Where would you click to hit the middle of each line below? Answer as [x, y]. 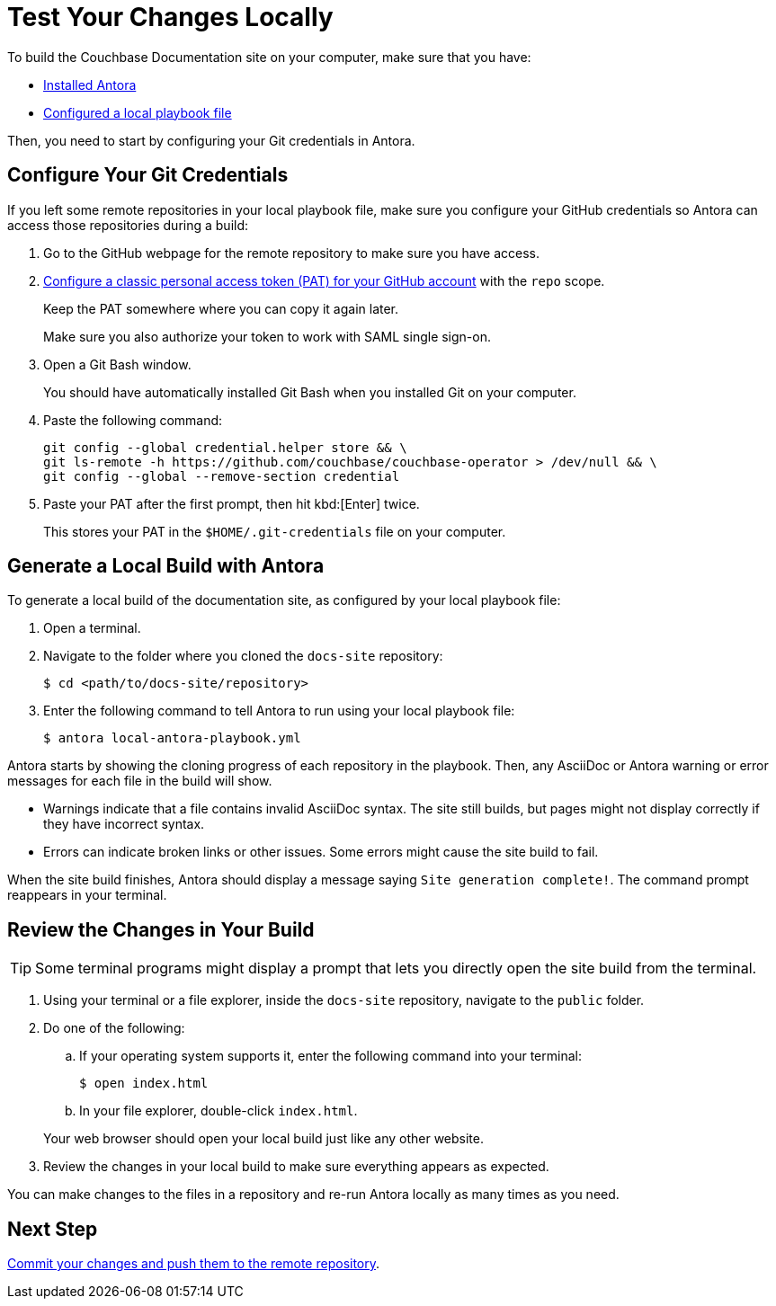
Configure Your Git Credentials [148, 175]
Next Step [53, 1229]
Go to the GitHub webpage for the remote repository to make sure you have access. [291, 253]
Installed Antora [90, 84]
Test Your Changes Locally [170, 17]
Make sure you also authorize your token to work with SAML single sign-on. [268, 336]
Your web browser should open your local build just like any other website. [263, 1139]
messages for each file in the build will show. [140, 781]
